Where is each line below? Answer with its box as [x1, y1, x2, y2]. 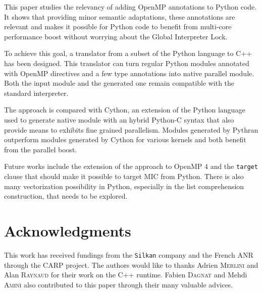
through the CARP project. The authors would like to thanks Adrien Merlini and [4, 259, 258, 270]
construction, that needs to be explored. [4, 191, 128, 201]
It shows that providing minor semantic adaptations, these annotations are [4, 11, 235, 22]
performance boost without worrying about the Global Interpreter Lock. [4, 31, 228, 41]
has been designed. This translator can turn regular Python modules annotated [4, 57, 249, 68]
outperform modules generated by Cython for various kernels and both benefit [4, 134, 246, 145]
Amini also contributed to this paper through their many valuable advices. [4, 279, 233, 289]
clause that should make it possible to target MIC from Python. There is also [4, 170, 244, 181]
